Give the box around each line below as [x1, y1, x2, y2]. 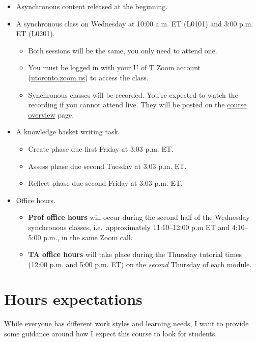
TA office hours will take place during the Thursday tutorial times [28, 249, 242, 260]
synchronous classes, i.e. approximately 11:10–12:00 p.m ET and [28, 221, 230, 232]
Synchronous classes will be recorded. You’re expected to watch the [28, 89, 238, 100]
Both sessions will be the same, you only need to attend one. [28, 45, 217, 55]
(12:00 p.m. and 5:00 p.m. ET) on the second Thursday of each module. [28, 259, 252, 269]
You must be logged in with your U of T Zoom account [28, 62, 201, 73]
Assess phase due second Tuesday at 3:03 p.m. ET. [28, 160, 187, 171]
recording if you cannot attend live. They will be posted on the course [28, 99, 247, 110]
